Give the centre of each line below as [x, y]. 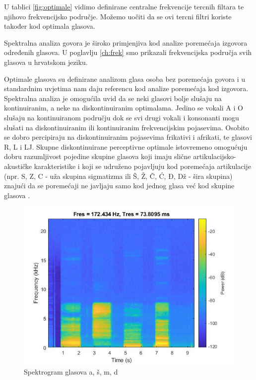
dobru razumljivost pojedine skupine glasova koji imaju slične [97, 156]
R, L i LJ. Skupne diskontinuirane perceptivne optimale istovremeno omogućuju [126, 146]
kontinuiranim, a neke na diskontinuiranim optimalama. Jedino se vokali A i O [124, 108]
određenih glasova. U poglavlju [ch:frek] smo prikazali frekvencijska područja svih [128, 52]
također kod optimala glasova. [50, 26]
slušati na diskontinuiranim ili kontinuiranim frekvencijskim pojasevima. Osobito [127, 127]
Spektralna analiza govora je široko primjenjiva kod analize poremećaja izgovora [126, 42]
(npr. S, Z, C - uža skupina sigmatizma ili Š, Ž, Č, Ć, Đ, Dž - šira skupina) [118, 176]
